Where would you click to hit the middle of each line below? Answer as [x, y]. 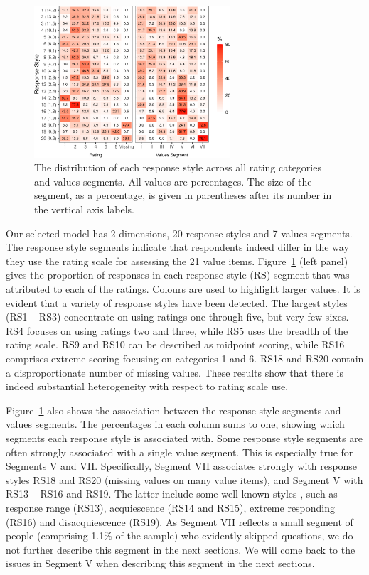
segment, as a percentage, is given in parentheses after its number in [183, 195]
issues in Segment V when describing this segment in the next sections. [160, 563]
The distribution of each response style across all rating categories [178, 167]
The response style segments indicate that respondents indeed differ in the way [177, 247]
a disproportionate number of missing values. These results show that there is [175, 372]
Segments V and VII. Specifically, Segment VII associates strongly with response [182, 466]
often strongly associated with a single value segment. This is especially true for [180, 452]
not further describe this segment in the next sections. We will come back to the [181, 549]
